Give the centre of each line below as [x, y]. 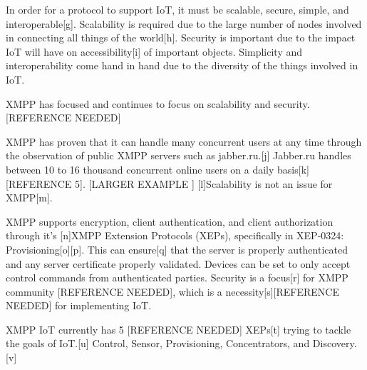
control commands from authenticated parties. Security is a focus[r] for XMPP [177, 277]
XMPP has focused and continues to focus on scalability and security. [158, 103]
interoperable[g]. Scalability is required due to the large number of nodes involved [184, 23]
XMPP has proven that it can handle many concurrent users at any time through [184, 141]
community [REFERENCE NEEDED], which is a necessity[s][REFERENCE [172, 291]
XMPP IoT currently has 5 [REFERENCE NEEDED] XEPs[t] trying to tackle [179, 329]
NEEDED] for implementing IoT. [79, 305]
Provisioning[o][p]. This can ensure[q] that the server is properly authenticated [177, 249]
